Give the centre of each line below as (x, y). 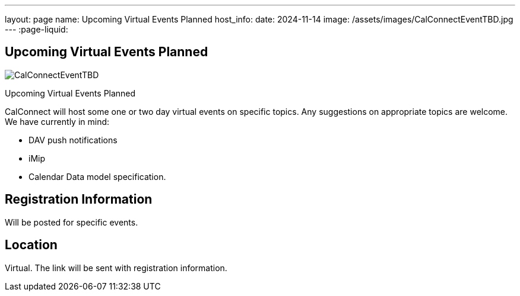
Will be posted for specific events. (72, 222)
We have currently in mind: (57, 121)
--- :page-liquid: (37, 29)
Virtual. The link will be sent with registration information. (116, 268)
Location (31, 245)
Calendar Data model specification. (97, 176)
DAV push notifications (73, 140)
